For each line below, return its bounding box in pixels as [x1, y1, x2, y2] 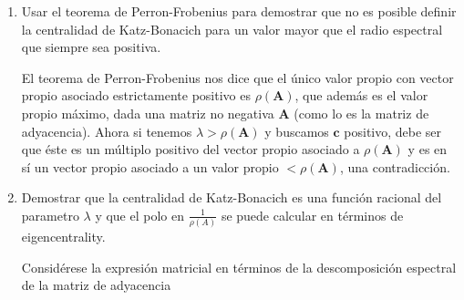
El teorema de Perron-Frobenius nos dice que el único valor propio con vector [21, 67, 454, 87]
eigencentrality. [21, 227, 106, 246]
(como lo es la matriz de [294, 103, 429, 122]
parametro [21, 205, 79, 224]
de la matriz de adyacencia [21, 275, 171, 295]
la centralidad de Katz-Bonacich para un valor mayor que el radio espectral [21, 19, 443, 38]
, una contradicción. [339, 157, 450, 176]
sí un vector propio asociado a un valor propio [21, 157, 279, 176]
